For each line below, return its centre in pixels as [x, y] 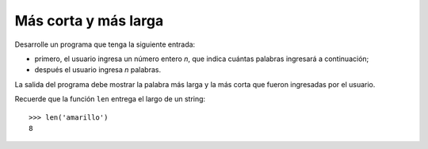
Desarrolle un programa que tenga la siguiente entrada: [105, 44]
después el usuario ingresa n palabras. [98, 70]
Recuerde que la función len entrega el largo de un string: [110, 99]
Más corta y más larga [89, 21]
